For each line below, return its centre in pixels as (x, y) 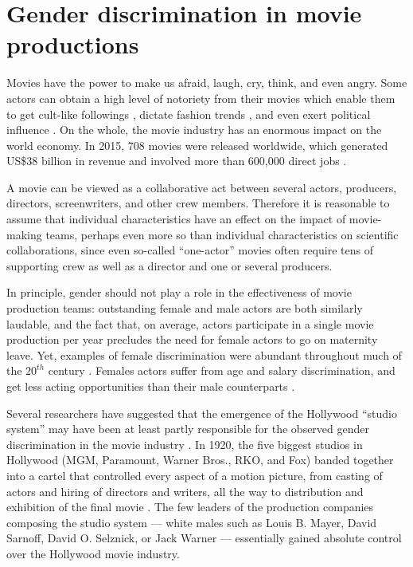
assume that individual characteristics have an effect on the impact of (176, 219)
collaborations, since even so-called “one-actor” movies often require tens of (190, 250)
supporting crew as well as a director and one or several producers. (169, 265)
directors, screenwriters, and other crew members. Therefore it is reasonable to (198, 203)
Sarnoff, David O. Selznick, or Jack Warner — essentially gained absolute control (204, 538)
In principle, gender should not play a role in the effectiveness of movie (179, 292)
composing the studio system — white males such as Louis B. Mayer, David (192, 522)
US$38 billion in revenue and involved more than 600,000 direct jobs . (177, 161)
